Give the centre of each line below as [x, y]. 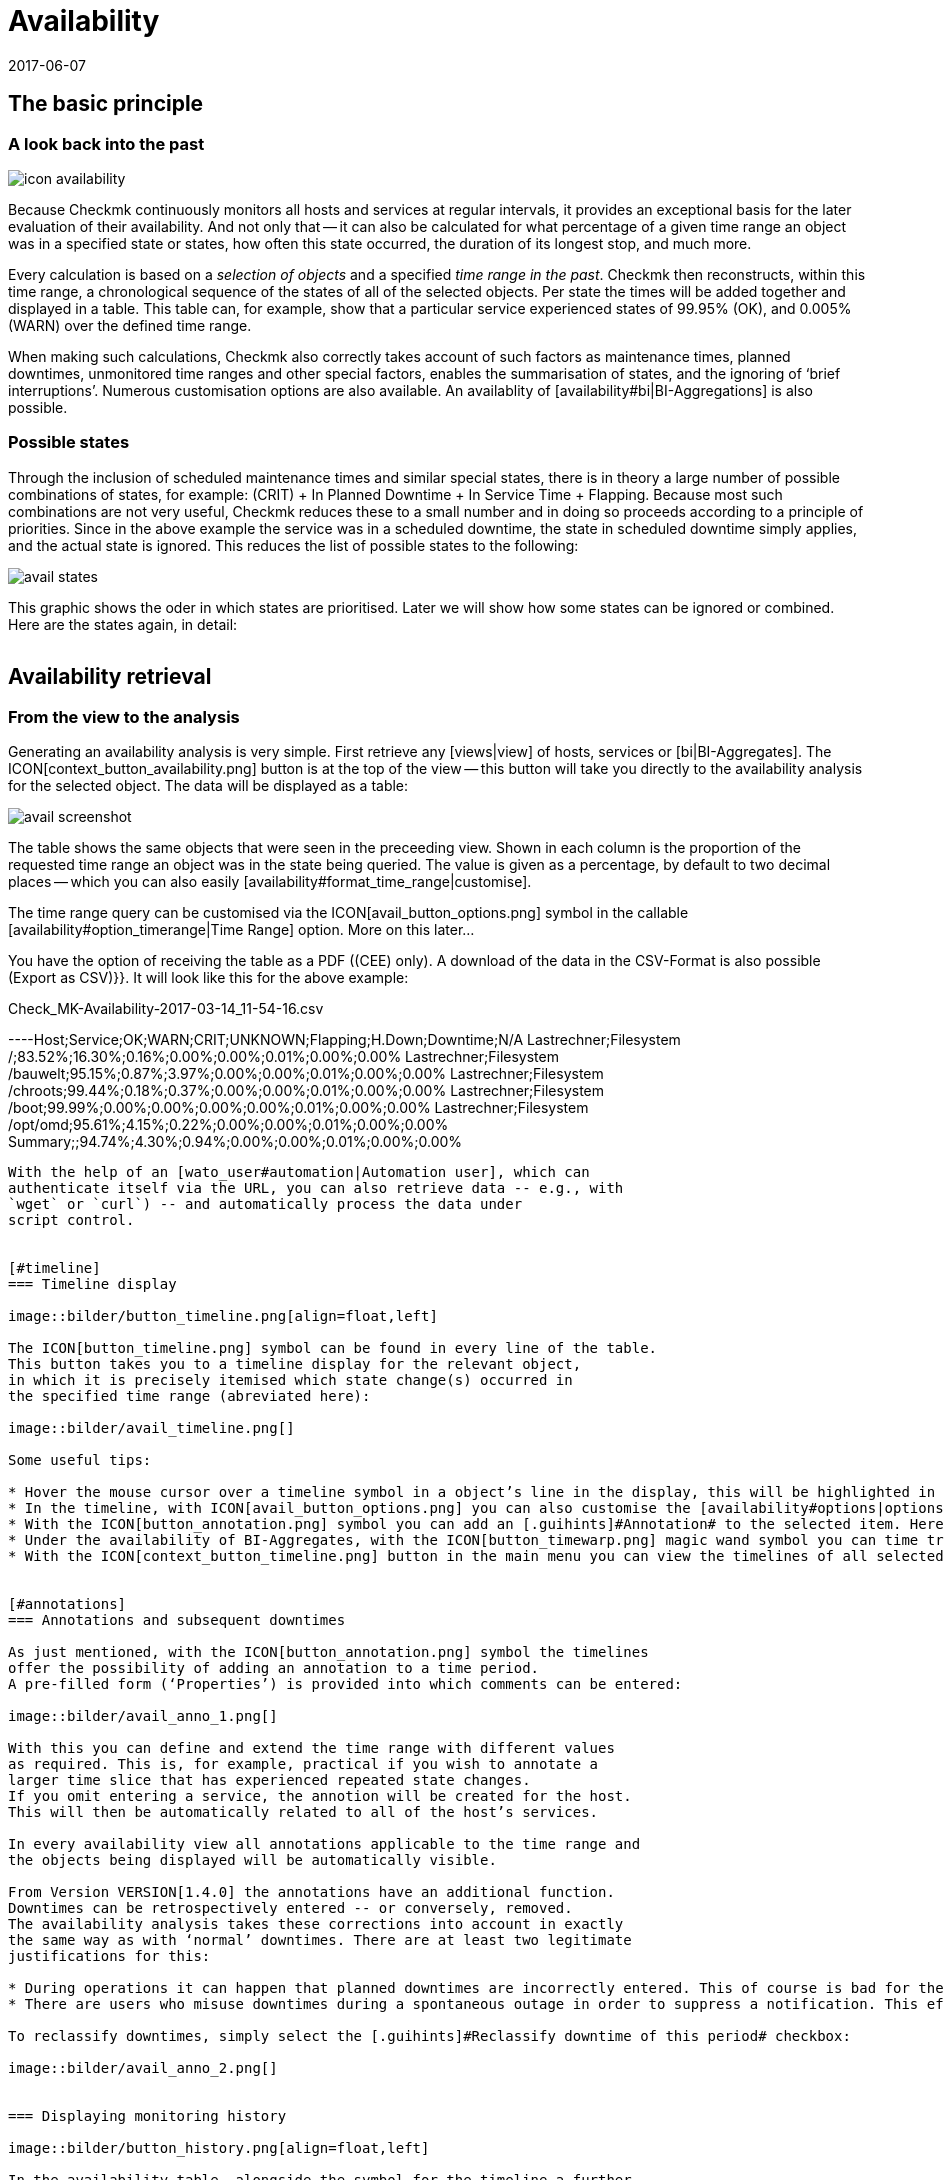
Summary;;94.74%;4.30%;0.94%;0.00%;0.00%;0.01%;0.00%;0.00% [235, 1141]
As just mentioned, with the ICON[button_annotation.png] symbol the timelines [328, 1651]
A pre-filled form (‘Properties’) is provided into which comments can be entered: [345, 1683]
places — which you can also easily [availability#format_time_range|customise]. [270, 881]
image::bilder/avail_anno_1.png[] [143, 1715]
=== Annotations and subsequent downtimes [177, 1619]
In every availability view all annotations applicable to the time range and [324, 1843]
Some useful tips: [80, 1459]
